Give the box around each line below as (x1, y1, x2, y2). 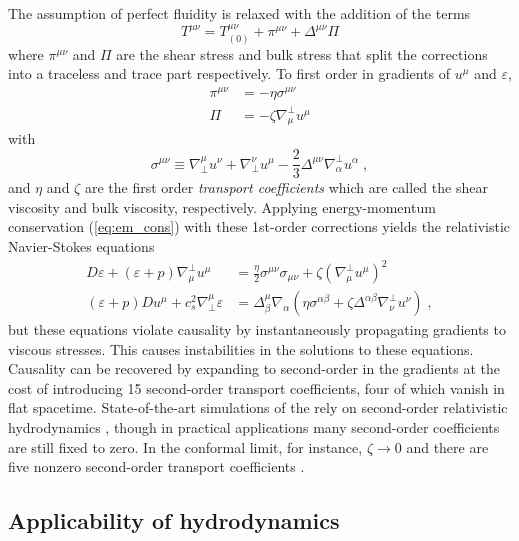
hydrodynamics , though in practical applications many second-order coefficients (8, 417, 500, 438)
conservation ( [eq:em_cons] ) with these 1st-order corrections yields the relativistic (8, 216, 511, 237)
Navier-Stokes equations (8, 235, 155, 256)
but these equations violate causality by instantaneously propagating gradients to (8, 319, 506, 340)
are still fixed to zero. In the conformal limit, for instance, (8, 436, 363, 457)
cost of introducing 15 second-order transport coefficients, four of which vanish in (8, 377, 505, 398)
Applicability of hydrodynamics (8, 505, 340, 536)
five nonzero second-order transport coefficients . (8, 456, 305, 477)
